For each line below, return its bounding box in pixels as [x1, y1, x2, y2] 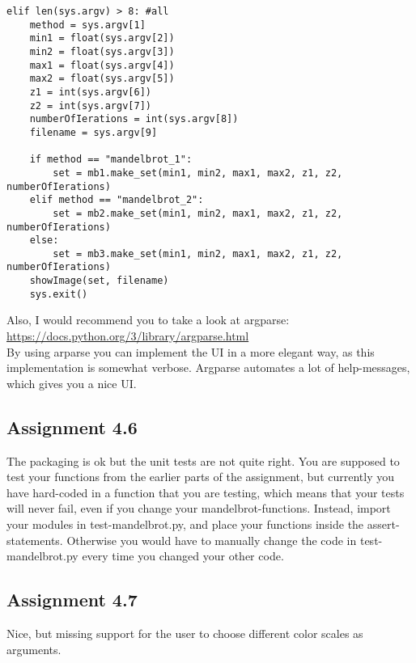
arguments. [6, 640, 62, 657]
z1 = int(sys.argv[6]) [29, 86, 151, 98]
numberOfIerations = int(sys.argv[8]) [29, 113, 239, 125]
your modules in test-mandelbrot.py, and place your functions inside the [6, 515, 364, 532]
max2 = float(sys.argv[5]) [29, 73, 175, 85]
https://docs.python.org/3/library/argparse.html [6, 327, 249, 344]
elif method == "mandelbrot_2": [29, 194, 204, 206]
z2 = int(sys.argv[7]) [29, 99, 151, 112]
